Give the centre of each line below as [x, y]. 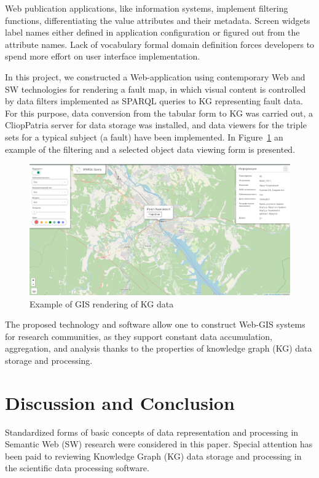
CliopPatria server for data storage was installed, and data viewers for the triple [156, 125]
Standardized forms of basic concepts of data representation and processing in [152, 432]
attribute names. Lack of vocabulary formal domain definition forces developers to [160, 44]
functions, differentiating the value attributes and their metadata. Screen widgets [158, 20]
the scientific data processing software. [77, 468]
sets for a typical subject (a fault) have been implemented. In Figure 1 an [144, 137]
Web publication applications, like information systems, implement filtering [147, 8]
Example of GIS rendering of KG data [102, 303]
